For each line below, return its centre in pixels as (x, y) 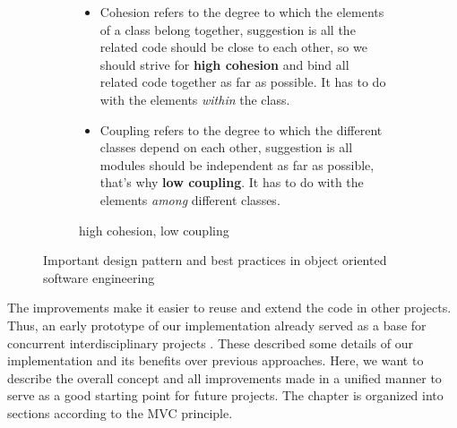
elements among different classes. (190, 199)
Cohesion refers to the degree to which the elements (242, 12)
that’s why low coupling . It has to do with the (232, 182)
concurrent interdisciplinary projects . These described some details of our (211, 342)
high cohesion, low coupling (154, 230)
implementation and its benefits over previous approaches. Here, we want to (216, 360)
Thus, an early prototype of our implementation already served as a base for (217, 325)
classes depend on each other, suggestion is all (226, 147)
